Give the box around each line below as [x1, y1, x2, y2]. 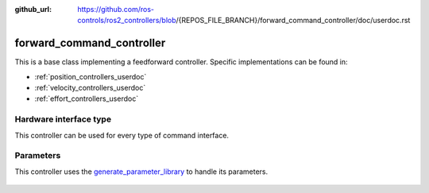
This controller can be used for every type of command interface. [14, 130, 230, 140]
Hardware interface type [14, 114, 111, 125]
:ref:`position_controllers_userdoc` [34, 71, 147, 81]
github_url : [14, 5, 52, 14]
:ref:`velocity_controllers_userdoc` [34, 83, 146, 93]
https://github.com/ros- [77, 5, 155, 14]
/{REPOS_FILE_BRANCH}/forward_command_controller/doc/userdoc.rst [176, 16, 411, 25]
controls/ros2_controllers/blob [77, 16, 176, 25]
